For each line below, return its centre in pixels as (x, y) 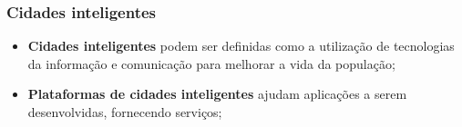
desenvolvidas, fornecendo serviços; (125, 112)
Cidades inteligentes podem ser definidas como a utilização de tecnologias (241, 46)
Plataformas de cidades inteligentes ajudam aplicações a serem (217, 94)
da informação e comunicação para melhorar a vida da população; (211, 63)
